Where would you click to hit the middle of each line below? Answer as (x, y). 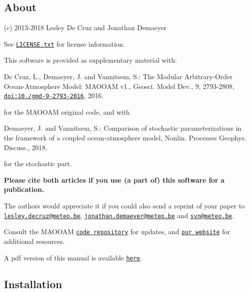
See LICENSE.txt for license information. (65, 43)
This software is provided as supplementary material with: (91, 60)
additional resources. (34, 241)
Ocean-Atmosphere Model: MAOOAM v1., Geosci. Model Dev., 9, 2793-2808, (119, 86)
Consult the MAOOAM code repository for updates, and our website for (117, 232)
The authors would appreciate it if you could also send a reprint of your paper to (125, 206)
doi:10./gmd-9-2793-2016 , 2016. (54, 95)
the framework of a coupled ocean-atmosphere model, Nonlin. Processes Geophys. (125, 138)
